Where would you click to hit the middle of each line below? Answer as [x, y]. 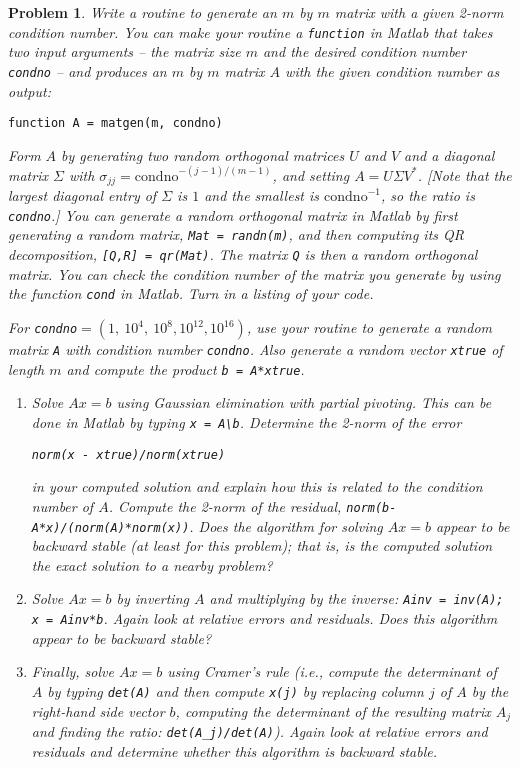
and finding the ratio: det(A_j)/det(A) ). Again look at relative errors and [259, 730]
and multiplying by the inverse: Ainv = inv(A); [356, 598]
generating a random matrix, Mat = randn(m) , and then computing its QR [236, 234]
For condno [43, 327]
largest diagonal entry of [82, 195]
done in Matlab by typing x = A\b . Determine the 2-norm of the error [246, 421]
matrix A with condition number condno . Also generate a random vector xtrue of [255, 349]
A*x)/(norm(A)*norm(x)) [110, 527]
